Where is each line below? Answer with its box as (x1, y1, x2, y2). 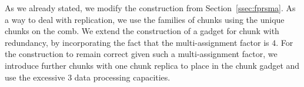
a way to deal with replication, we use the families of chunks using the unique (5, 13, 285, 25)
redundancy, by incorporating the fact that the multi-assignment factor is (5, 36, 269, 48)
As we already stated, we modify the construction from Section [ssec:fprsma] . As (5, 2, 296, 14)
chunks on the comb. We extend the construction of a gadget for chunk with (5, 25, 279, 37)
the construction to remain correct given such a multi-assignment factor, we (5, 48, 278, 60)
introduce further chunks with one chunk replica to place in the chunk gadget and (5, 59, 300, 71)
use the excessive (5, 71, 65, 83)
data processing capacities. (74, 71, 171, 83)
